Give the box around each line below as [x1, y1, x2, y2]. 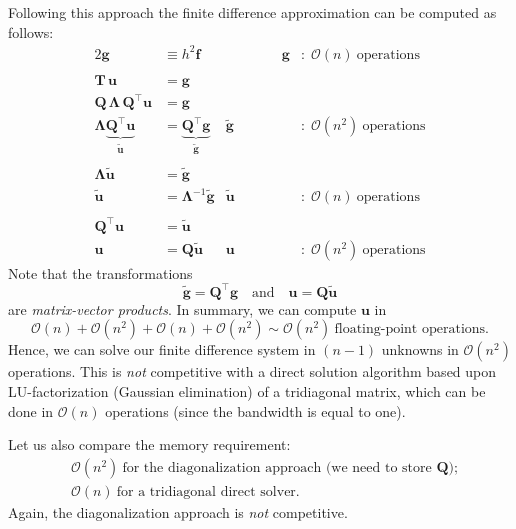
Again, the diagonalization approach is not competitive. [8, 501, 348, 522]
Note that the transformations [8, 262, 193, 283]
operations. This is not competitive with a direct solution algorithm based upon [8, 361, 497, 382]
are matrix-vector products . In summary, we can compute [8, 298, 357, 319]
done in [8, 400, 54, 421]
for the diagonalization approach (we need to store [122, 460, 432, 475]
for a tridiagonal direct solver [116, 484, 296, 499]
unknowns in [381, 339, 459, 360]
